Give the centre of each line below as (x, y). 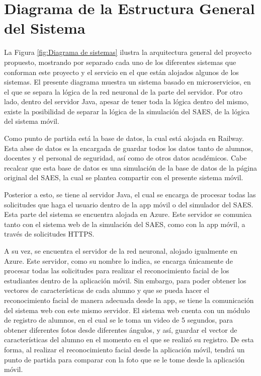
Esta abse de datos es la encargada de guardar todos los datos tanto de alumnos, (128, 148)
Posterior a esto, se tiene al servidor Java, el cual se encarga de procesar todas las (130, 195)
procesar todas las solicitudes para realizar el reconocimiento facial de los (117, 271)
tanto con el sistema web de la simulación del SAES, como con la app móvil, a (125, 224)
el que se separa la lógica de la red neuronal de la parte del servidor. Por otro (123, 91)
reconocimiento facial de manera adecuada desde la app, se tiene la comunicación (129, 300)
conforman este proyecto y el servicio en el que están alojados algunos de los (121, 72)
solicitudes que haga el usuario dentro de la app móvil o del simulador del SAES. (129, 204)
